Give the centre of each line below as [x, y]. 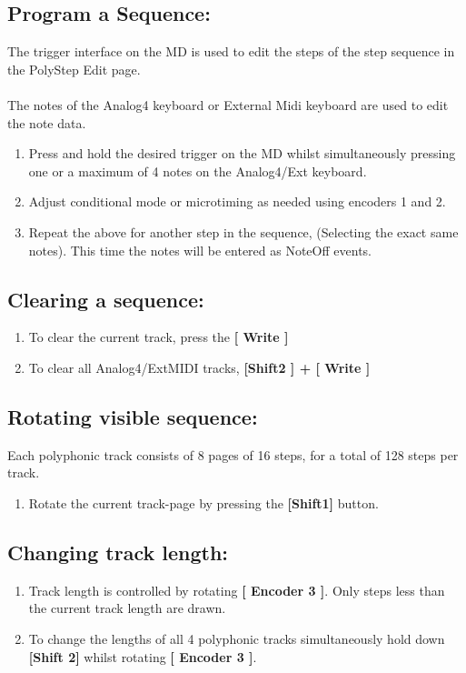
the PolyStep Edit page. [74, 69]
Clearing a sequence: [106, 299]
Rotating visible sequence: [133, 416]
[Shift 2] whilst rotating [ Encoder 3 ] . [143, 656]
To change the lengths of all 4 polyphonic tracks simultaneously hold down [237, 638]
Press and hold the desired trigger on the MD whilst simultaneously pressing [242, 153]
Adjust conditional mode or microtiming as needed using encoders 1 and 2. [237, 201]
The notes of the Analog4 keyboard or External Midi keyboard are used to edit [228, 104]
